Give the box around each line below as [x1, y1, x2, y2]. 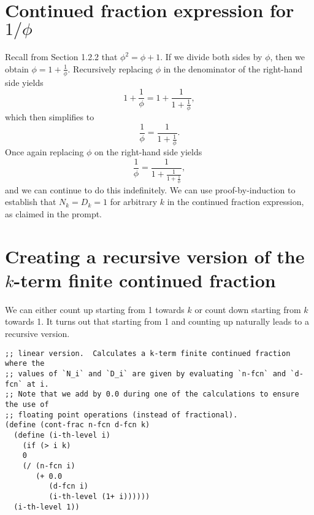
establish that [5, 195, 56, 208]
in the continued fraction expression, [167, 195, 304, 208]
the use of [5, 400, 49, 409]
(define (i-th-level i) [13, 430, 110, 439]
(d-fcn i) [48, 482, 89, 491]
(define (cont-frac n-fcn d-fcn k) [5, 420, 150, 430]
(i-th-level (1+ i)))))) [48, 492, 150, 501]
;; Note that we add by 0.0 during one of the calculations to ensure [5, 390, 299, 399]
